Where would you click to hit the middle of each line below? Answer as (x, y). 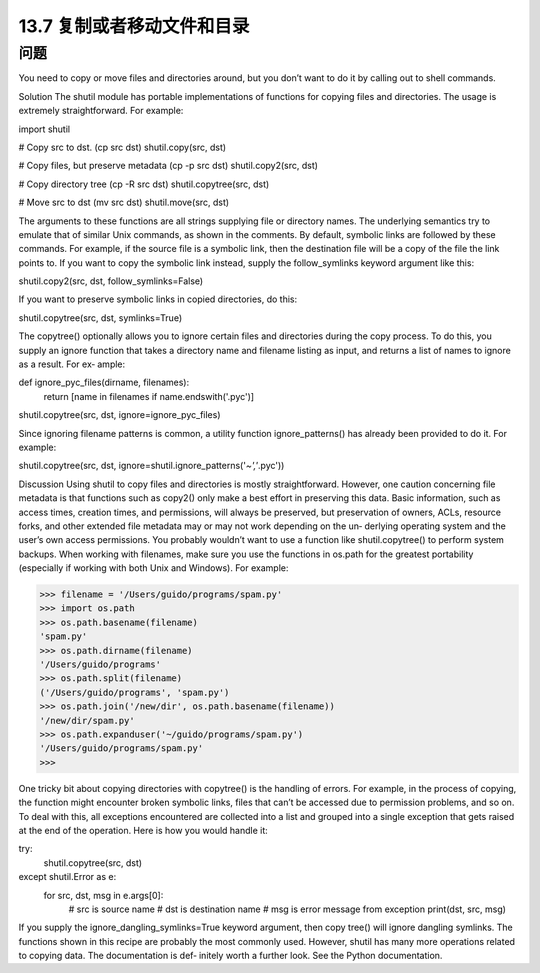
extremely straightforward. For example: (101, 111)
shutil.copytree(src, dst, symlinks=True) (100, 317)
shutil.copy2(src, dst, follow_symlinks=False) (111, 281)
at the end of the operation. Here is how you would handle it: (143, 830)
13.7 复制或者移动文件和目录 (134, 26)
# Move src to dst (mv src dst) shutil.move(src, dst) (124, 202)
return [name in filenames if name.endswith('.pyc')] (149, 396)
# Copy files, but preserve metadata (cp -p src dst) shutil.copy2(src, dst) (168, 166)
